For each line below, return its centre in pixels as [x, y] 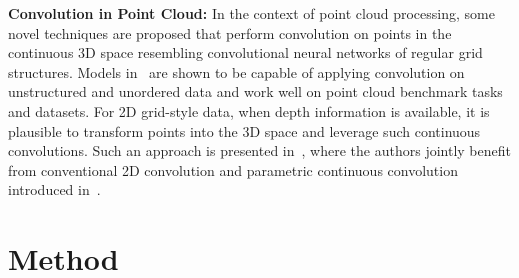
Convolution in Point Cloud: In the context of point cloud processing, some [251, 13]
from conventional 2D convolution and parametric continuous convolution [233, 169]
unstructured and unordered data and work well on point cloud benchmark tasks [255, 91]
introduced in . [54, 189]
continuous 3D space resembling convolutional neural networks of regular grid [245, 52]
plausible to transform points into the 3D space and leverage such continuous [244, 130]
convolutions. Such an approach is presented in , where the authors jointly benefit [259, 150]
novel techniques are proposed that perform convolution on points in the [230, 32]
